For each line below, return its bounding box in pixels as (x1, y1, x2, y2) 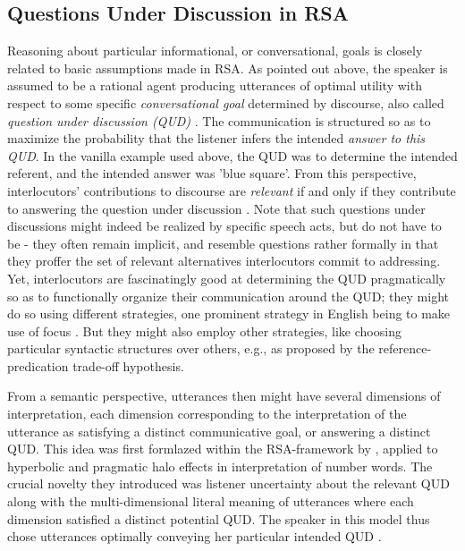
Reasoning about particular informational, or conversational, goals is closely (7, 41, 423, 60)
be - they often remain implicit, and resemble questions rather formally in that (7, 233, 439, 252)
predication (7, 356, 69, 375)
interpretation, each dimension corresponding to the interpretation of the (7, 404, 407, 423)
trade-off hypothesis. (72, 356, 184, 375)
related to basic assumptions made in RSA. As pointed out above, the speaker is (7, 58, 448, 77)
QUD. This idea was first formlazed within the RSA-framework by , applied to (7, 439, 438, 458)
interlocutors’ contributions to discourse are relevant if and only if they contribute (7, 181, 456, 199)
